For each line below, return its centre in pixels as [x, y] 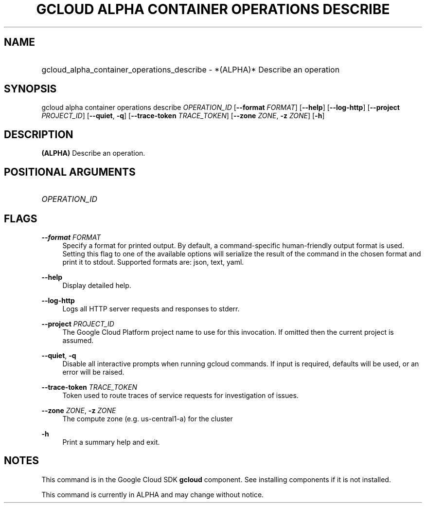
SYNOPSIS [30, 89]
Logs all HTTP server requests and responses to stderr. [151, 308]
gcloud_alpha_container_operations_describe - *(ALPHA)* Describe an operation [191, 69]
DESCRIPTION [39, 134]
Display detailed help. [97, 285]
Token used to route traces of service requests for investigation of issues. [180, 395]
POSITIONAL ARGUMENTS [70, 172]
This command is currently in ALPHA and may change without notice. [153, 494]
